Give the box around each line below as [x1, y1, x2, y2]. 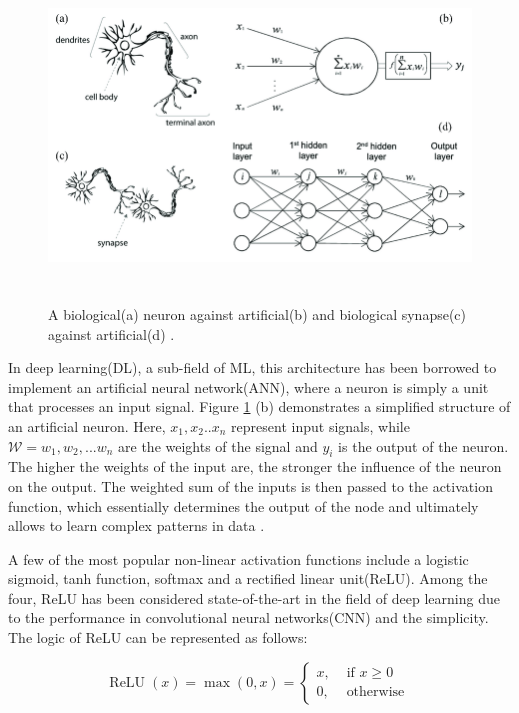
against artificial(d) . [48, 323, 175, 344]
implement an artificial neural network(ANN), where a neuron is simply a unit [8, 376, 489, 397]
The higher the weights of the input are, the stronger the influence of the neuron [8, 456, 502, 477]
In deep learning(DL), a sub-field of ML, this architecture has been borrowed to [8, 357, 497, 378]
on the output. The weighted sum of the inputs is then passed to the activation [8, 475, 493, 496]
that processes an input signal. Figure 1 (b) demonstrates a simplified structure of [8, 396, 511, 417]
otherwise [346, 685, 405, 700]
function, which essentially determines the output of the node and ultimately [8, 495, 479, 516]
